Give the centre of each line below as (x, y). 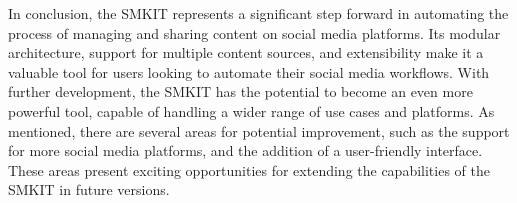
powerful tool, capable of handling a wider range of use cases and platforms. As (251, 110)
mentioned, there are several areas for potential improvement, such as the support (259, 130)
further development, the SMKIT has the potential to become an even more (240, 91)
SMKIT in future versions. (89, 189)
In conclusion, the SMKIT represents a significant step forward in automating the (258, 13)
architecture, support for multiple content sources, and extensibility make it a (246, 52)
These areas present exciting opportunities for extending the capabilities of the (249, 169)
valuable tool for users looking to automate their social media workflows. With (249, 71)
